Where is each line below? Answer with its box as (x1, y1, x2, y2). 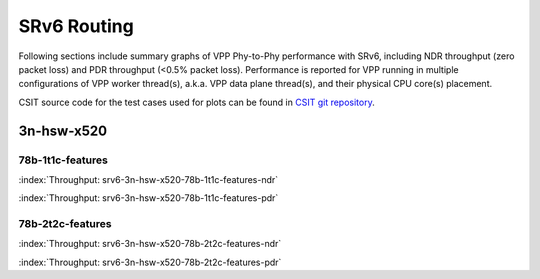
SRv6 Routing (18, 15, 134, 37)
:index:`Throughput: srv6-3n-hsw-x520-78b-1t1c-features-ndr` (18, 173, 279, 185)
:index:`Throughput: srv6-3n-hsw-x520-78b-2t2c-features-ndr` (18, 238, 282, 250)
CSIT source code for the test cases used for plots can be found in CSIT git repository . (18, 96, 375, 108)
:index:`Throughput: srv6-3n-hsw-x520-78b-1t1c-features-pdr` (18, 192, 279, 204)
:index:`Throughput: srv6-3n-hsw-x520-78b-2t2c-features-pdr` (18, 256, 282, 268)
